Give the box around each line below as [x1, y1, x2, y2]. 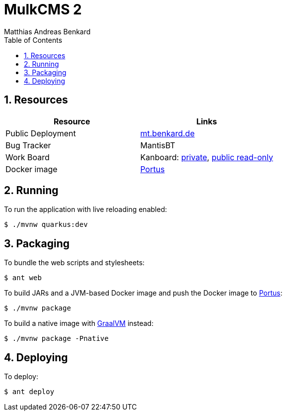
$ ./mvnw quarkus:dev [4, 220, 88, 229]
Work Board [5, 152, 50, 162]
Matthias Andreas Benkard [4, 27, 91, 36]
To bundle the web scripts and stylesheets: [4, 258, 145, 267]
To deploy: [4, 372, 38, 381]
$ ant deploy [4, 388, 55, 396]
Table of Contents [4, 35, 63, 44]
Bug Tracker [5, 140, 51, 150]
